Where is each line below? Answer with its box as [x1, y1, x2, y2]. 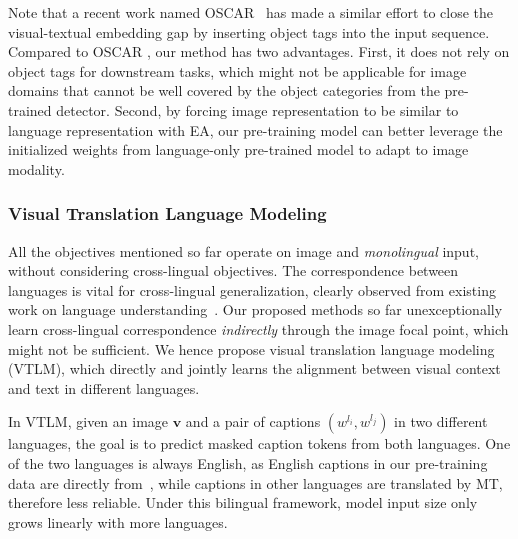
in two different [394, 411, 488, 432]
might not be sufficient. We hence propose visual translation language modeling [8, 338, 495, 359]
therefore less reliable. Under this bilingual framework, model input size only [8, 492, 478, 513]
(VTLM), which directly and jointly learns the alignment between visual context [8, 358, 501, 379]
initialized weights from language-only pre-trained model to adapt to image [8, 139, 469, 160]
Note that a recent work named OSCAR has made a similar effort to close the [8, 2, 494, 22]
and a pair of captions [185, 411, 321, 432]
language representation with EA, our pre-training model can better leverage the [8, 119, 503, 140]
